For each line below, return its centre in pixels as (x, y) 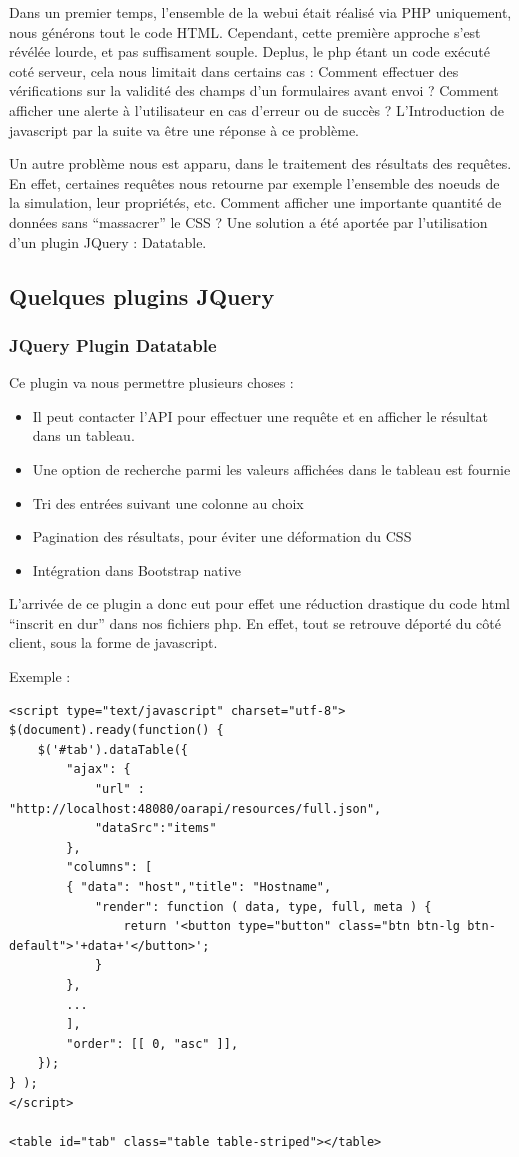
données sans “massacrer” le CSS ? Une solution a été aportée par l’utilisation (248, 221)
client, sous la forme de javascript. (113, 642)
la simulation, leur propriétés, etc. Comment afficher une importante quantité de (255, 202)
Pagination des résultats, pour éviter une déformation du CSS (222, 536)
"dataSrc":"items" (155, 828)
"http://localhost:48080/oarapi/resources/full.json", (195, 808)
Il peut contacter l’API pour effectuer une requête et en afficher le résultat (260, 415)
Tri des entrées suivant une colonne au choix (168, 502)
